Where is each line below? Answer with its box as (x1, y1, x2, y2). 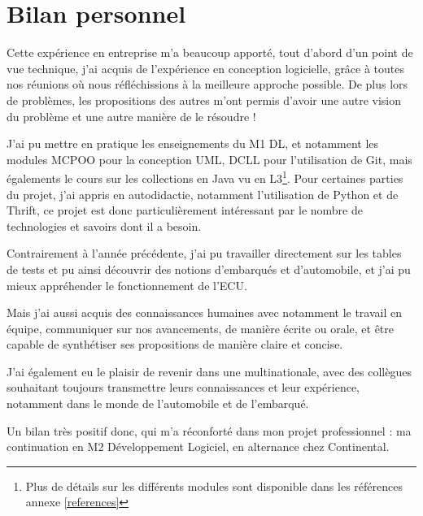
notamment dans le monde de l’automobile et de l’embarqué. (7, 395, 309, 412)
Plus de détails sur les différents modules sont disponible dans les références (25, 477, 403, 494)
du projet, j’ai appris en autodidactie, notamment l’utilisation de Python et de (7, 185, 399, 202)
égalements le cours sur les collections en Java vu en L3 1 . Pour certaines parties (7, 167, 403, 186)
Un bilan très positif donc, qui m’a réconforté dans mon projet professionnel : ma (7, 422, 412, 439)
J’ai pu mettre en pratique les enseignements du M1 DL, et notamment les (7, 135, 379, 152)
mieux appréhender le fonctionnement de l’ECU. (7, 276, 247, 293)
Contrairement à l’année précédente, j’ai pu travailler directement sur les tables (7, 245, 402, 262)
